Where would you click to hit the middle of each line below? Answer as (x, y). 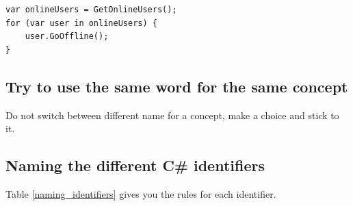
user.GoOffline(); (67, 37)
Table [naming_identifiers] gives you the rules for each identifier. (141, 193)
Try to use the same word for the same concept (177, 86)
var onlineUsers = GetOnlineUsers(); (91, 10)
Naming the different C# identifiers (135, 165)
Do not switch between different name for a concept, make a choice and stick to (172, 115)
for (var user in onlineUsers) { (81, 23)
